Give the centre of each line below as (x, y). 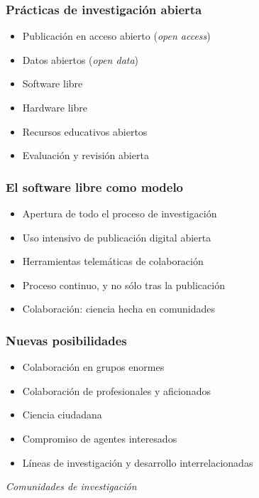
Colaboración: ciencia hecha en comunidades (119, 309)
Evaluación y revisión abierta (86, 155)
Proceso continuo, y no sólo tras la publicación (123, 285)
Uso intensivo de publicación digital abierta (117, 237)
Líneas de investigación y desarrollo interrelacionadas (138, 462)
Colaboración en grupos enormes (93, 367)
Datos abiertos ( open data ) (81, 59)
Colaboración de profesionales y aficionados (116, 390)
